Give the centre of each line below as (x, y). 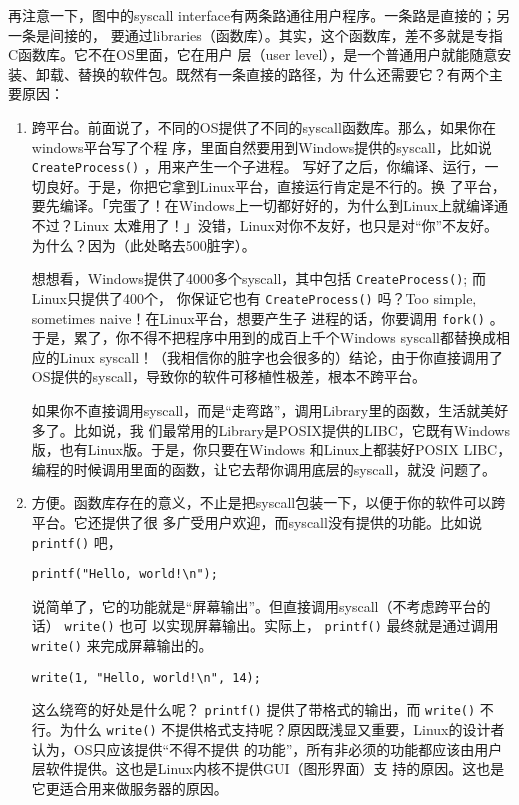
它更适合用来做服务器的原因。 (129, 787)
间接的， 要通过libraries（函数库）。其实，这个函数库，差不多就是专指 (276, 34)
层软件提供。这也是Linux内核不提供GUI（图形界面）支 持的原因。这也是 (268, 768)
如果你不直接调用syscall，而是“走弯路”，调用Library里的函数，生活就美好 (270, 409)
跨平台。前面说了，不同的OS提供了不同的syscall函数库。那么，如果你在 (263, 126)
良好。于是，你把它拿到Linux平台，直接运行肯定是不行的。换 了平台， (275, 185)
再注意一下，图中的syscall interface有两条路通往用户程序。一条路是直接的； (252, 15)
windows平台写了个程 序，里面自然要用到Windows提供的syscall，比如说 (261, 146)
